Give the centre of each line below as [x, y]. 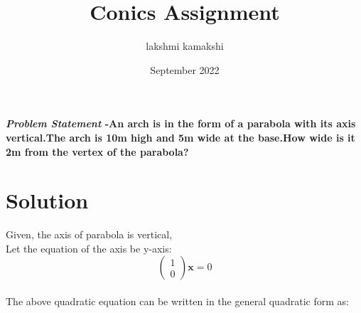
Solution [47, 200]
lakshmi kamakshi [185, 46]
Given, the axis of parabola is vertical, [89, 234]
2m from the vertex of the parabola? [97, 151]
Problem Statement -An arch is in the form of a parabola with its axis [181, 123]
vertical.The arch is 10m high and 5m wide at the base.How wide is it [180, 137]
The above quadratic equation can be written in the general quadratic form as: [177, 301]
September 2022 [185, 69]
